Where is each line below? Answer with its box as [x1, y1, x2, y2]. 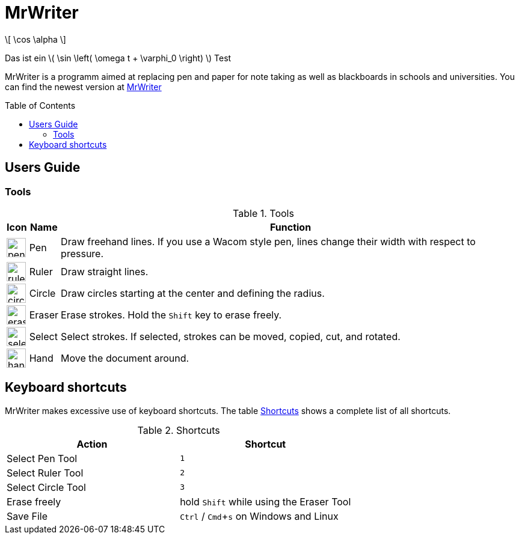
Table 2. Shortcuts [137, 424, 220, 436]
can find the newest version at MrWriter [5, 81, 162, 92]
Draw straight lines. [61, 265, 149, 278]
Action [76, 437, 108, 450]
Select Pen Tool [7, 452, 78, 464]
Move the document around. [61, 352, 189, 364]
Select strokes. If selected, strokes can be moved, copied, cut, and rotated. [61, 330, 401, 343]
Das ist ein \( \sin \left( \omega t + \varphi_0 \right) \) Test [5, 52, 232, 63]
